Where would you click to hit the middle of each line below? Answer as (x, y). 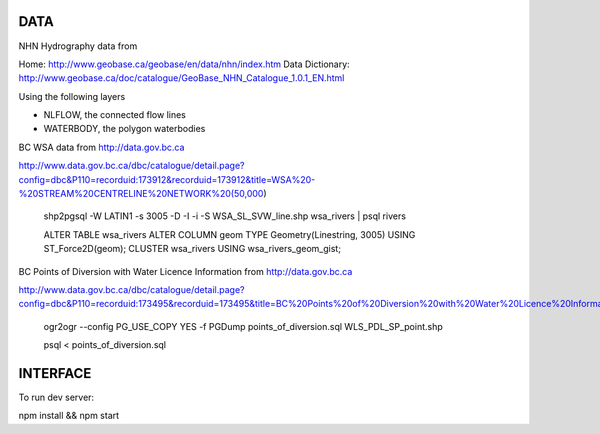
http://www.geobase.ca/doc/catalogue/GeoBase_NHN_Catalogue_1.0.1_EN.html (181, 78)
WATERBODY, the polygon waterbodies (124, 129)
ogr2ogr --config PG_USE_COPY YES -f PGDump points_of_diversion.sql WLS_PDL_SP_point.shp (243, 326)
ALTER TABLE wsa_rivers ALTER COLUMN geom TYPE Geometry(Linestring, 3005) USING (229, 234)
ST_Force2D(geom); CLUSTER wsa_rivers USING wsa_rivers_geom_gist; (192, 249)
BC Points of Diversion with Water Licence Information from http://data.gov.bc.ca (185, 271)
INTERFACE (55, 373)
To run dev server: (56, 397)
